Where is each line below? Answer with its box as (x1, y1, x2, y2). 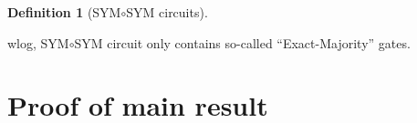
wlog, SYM (7, 33, 69, 52)
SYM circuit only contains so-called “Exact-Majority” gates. (74, 33, 411, 52)
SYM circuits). (126, 3, 208, 21)
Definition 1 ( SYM (7, 3, 121, 21)
